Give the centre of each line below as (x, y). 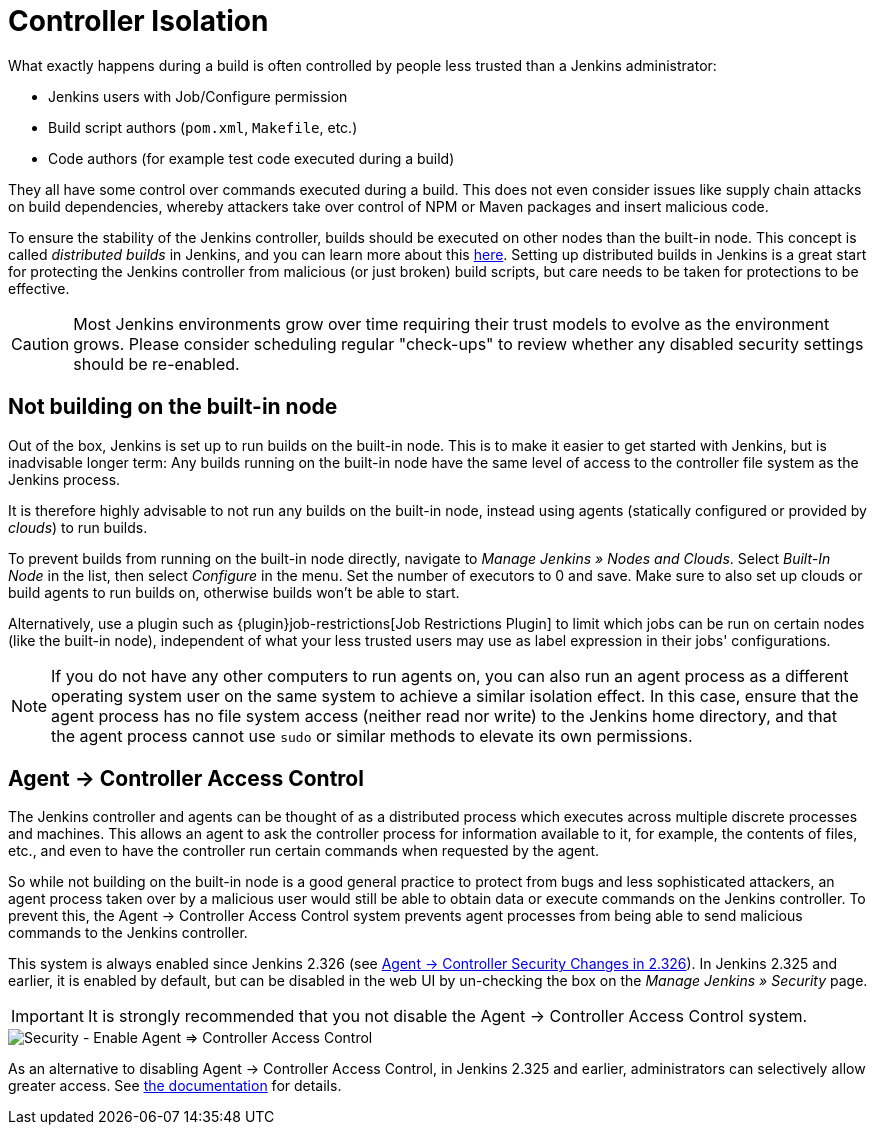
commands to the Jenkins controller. (128, 933)
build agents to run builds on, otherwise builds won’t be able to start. (234, 592)
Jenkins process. (64, 479)
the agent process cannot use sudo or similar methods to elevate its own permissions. (372, 735)
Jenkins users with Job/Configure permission (198, 96)
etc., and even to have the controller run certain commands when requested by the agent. (304, 851)
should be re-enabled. (156, 363)
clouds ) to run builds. (78, 527)
